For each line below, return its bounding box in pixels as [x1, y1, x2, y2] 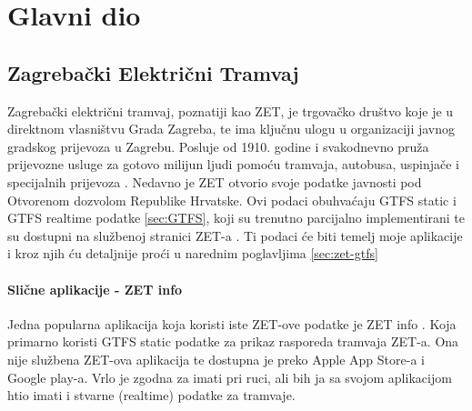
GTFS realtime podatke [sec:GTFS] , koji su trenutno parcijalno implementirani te [7, 208, 466, 227]
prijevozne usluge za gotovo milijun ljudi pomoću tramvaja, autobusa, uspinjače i [7, 155, 459, 174]
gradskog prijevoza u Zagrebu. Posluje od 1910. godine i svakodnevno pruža [7, 136, 429, 155]
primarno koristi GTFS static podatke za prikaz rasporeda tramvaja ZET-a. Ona [7, 332, 459, 351]
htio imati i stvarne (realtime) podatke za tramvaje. [7, 386, 296, 405]
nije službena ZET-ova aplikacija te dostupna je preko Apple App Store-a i [7, 349, 425, 368]
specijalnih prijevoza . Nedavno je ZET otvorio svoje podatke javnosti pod [7, 172, 422, 191]
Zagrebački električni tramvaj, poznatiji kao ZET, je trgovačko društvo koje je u [7, 101, 454, 120]
